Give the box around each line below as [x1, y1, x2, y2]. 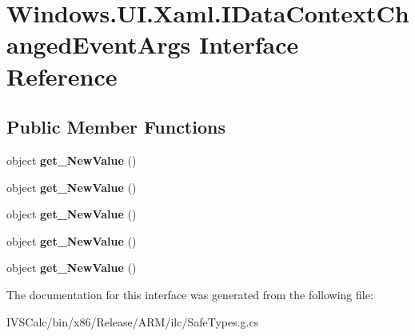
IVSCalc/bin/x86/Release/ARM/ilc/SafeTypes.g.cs [6, 313, 259, 330]
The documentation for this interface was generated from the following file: [6, 286, 373, 302]
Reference [6, 59, 118, 92]
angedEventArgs [6, 28, 191, 61]
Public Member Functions [6, 114, 225, 139]
